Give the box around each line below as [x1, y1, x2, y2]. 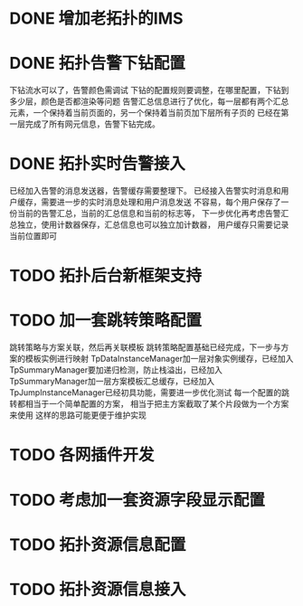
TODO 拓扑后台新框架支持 [9, 266, 202, 286]
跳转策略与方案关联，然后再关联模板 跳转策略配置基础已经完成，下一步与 [9, 342, 281, 353]
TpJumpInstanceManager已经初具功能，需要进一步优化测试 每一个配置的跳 [9, 387, 289, 398]
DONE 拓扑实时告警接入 [9, 154, 185, 175]
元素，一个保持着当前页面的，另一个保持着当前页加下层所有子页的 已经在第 [9, 108, 289, 118]
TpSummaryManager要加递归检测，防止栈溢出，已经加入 [9, 365, 223, 375]
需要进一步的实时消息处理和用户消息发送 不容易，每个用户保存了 [40, 196, 281, 208]
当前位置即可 [9, 231, 57, 241]
